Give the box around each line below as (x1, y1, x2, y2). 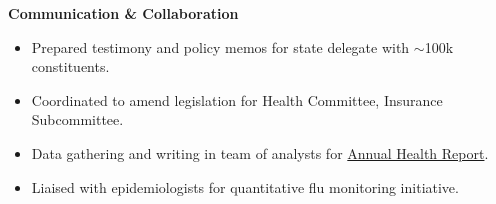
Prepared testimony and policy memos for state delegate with (31, 36, 410, 57)
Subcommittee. (31, 109, 124, 130)
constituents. (31, 56, 110, 77)
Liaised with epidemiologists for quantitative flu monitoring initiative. (31, 176, 459, 197)
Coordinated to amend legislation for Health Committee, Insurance (31, 89, 443, 110)
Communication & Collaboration (8, 3, 239, 23)
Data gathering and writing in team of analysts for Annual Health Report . (31, 142, 489, 163)
